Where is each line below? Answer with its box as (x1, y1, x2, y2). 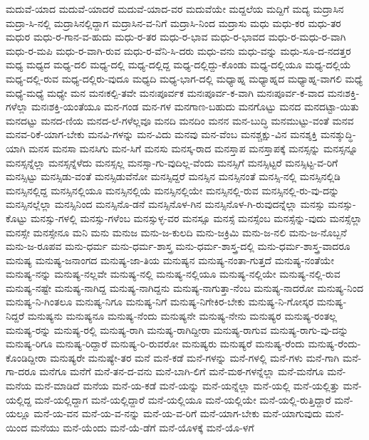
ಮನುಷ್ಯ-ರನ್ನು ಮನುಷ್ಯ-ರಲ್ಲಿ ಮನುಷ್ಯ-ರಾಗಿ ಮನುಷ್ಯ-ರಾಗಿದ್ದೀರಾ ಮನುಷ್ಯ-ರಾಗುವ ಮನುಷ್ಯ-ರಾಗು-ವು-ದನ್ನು (6, 322, 349, 337)
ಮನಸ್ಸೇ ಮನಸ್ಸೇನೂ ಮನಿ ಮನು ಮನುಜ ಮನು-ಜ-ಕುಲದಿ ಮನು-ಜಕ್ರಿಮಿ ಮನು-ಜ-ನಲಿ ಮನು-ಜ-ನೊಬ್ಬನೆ (6, 224, 347, 239)
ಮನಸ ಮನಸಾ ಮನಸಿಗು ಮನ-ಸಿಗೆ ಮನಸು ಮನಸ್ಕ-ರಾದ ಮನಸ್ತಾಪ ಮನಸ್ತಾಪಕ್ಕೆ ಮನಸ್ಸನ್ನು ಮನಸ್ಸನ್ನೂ (28, 140, 358, 155)
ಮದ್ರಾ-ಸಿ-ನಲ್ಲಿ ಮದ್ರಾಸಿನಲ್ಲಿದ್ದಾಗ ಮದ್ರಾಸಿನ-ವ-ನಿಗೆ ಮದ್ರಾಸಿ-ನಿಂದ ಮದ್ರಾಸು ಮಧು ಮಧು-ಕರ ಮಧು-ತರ (6, 15, 341, 30)
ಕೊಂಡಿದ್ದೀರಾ (6, 350, 47, 365)
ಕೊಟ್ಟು (6, 210, 28, 225)
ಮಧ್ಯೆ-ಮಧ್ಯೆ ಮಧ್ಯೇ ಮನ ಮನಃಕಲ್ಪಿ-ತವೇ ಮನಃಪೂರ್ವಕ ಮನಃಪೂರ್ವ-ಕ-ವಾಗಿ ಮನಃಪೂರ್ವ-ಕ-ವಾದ (6, 85, 324, 100)
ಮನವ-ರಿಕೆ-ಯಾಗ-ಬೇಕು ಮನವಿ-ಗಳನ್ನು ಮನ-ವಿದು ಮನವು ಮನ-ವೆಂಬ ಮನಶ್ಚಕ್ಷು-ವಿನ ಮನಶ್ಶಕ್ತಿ (6, 127, 318, 142)
